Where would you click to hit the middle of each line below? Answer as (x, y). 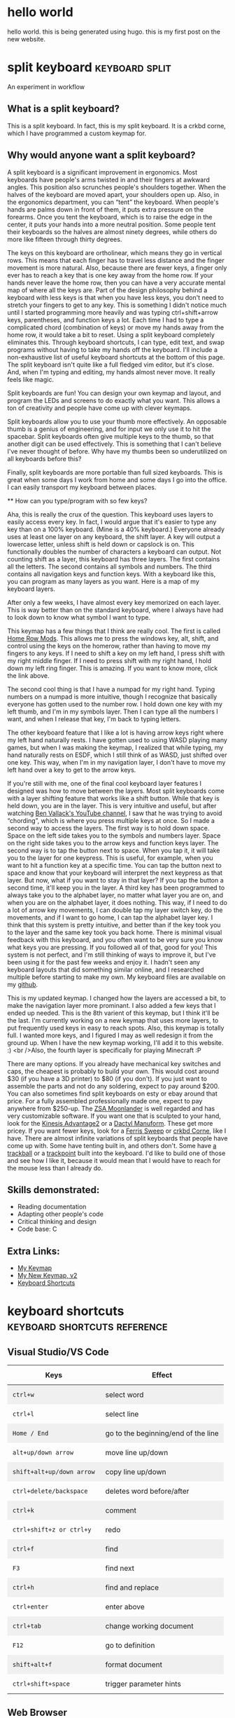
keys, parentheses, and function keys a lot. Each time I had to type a (106, 320)
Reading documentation (52, 1207)
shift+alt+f (33, 1665)
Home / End (31, 1433)
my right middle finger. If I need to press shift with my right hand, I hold (109, 660)
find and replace (132, 1588)
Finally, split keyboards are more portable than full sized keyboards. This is (115, 472)
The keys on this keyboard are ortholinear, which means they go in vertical (115, 252)
